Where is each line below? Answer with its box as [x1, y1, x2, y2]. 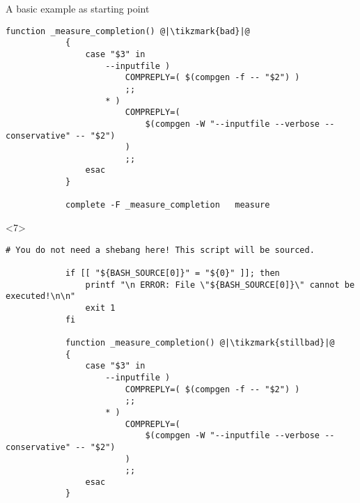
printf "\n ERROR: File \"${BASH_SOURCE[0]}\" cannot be [85, 279, 355, 290]
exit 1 [85, 302, 116, 313]
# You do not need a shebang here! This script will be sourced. [6, 245, 315, 255]
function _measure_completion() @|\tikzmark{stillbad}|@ [65, 337, 335, 348]
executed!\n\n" [6, 291, 76, 302]
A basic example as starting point [6, 1, 150, 15]
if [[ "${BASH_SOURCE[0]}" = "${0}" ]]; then [65, 268, 280, 278]
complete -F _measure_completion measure [65, 200, 270, 210]
